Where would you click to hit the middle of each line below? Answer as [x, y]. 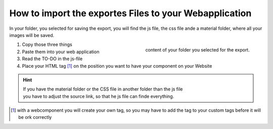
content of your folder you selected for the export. [197, 50]
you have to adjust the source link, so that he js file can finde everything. [99, 96]
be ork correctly [35, 117]
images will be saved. [32, 35]
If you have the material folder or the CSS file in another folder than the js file [103, 89]
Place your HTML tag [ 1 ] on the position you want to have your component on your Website [117, 66]
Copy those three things [47, 45]
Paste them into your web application [61, 52]
